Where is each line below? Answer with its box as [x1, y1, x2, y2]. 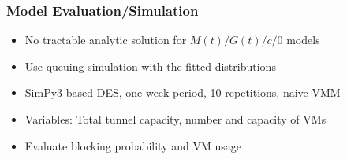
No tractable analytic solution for [24, 31, 187, 48]
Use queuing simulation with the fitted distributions [24, 57, 276, 74]
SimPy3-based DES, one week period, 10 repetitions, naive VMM [24, 84, 341, 101]
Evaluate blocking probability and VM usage [24, 137, 241, 153]
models [286, 31, 320, 48]
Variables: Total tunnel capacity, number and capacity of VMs [24, 111, 326, 127]
